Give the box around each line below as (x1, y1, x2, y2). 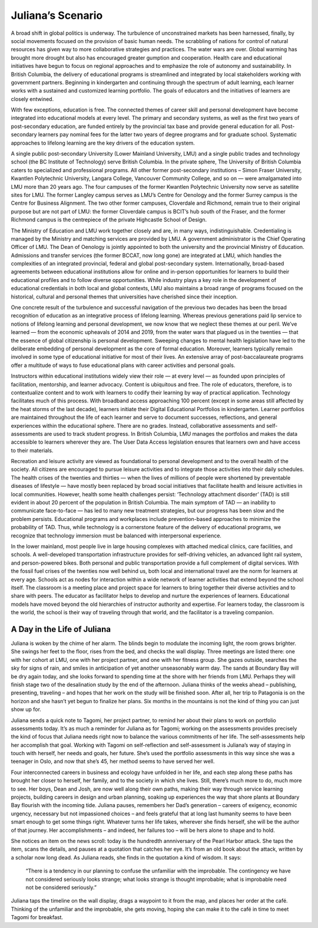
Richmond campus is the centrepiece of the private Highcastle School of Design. (11, 216, 207, 224)
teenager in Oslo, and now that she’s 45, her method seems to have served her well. (11, 758, 215, 765)
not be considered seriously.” (25, 884, 97, 891)
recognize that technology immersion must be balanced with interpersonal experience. (11, 532, 222, 539)
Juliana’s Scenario (11, 9, 103, 22)
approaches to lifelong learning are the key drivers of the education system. (11, 139, 196, 146)
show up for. (11, 706, 41, 713)
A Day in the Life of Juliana (11, 624, 111, 634)
